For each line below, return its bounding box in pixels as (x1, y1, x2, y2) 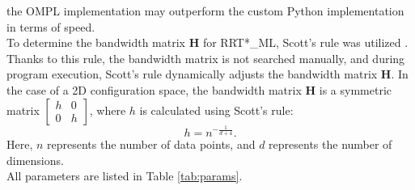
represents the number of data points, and (47, 136, 256, 153)
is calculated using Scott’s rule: (139, 101, 294, 118)
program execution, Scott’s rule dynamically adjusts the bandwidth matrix (6, 65, 378, 82)
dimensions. (6, 151, 64, 168)
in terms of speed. (6, 18, 95, 35)
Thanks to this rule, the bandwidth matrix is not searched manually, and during (6, 49, 405, 66)
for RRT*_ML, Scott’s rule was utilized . (202, 34, 409, 51)
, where (89, 101, 126, 118)
